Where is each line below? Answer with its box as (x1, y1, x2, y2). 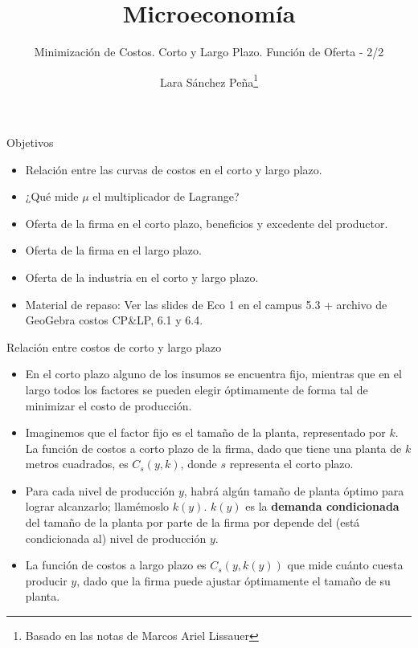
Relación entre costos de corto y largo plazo (6, 338, 222, 355)
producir (25, 572, 68, 589)
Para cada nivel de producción (25, 482, 175, 499)
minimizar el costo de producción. (25, 397, 192, 414)
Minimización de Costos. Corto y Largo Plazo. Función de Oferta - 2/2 (34, 43, 384, 60)
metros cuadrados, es (25, 455, 129, 472)
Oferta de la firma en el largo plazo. (25, 242, 202, 259)
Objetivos (6, 133, 54, 150)
